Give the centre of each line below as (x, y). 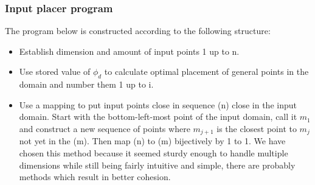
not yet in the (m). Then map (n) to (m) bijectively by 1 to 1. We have (152, 141)
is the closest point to (257, 128)
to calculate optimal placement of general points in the (206, 72)
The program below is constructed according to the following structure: (138, 31)
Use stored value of (55, 72)
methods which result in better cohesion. (95, 177)
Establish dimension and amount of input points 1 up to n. (129, 51)
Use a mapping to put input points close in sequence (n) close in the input (158, 104)
